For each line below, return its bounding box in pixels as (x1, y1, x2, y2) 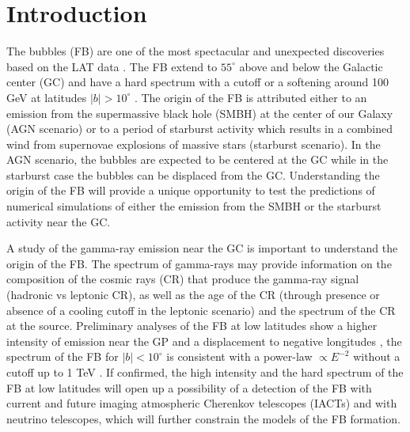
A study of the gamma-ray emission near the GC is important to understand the (6, 240, 398, 256)
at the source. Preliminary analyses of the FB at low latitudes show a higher (6, 317, 378, 334)
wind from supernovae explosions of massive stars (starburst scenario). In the (6, 135, 381, 152)
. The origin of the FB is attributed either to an (134, 89, 367, 105)
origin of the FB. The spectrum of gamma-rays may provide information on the (6, 255, 392, 271)
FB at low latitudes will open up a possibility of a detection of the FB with (6, 379, 372, 396)
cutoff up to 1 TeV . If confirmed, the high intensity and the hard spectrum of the (6, 364, 404, 380)
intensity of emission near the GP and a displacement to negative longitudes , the (6, 332, 402, 349)
